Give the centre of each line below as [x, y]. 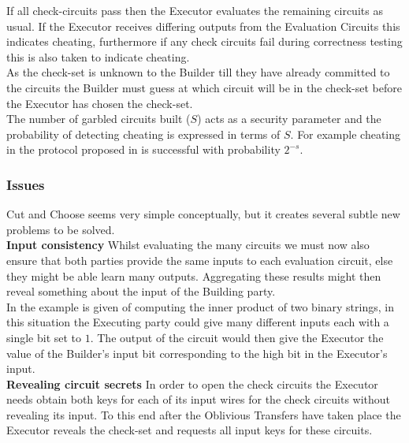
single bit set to [44, 337]
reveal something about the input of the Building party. [141, 291]
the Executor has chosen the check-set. [100, 103]
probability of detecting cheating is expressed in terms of [143, 134]
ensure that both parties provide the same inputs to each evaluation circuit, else [200, 260]
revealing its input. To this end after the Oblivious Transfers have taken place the [204, 414]
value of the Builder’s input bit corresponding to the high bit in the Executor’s [197, 353]
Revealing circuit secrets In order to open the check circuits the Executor [192, 383]
